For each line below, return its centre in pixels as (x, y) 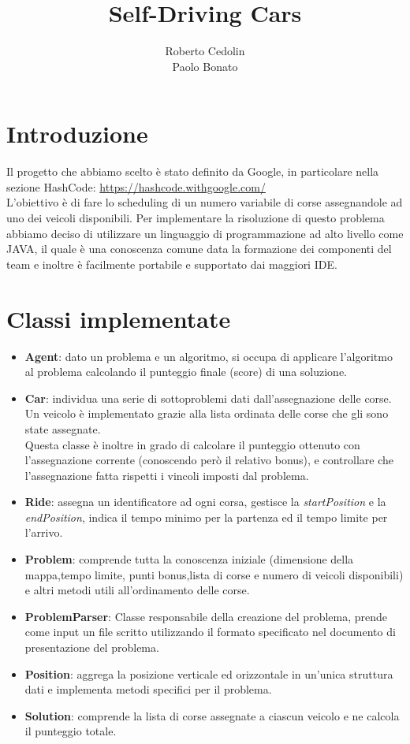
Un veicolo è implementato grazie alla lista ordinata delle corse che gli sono (207, 413)
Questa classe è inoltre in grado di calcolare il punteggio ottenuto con (192, 444)
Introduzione (77, 134)
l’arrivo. (44, 532)
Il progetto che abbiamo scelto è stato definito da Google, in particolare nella (193, 171)
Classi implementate (119, 318)
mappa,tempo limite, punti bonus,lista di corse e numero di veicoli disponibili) (214, 574)
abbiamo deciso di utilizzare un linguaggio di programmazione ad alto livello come (205, 233)
